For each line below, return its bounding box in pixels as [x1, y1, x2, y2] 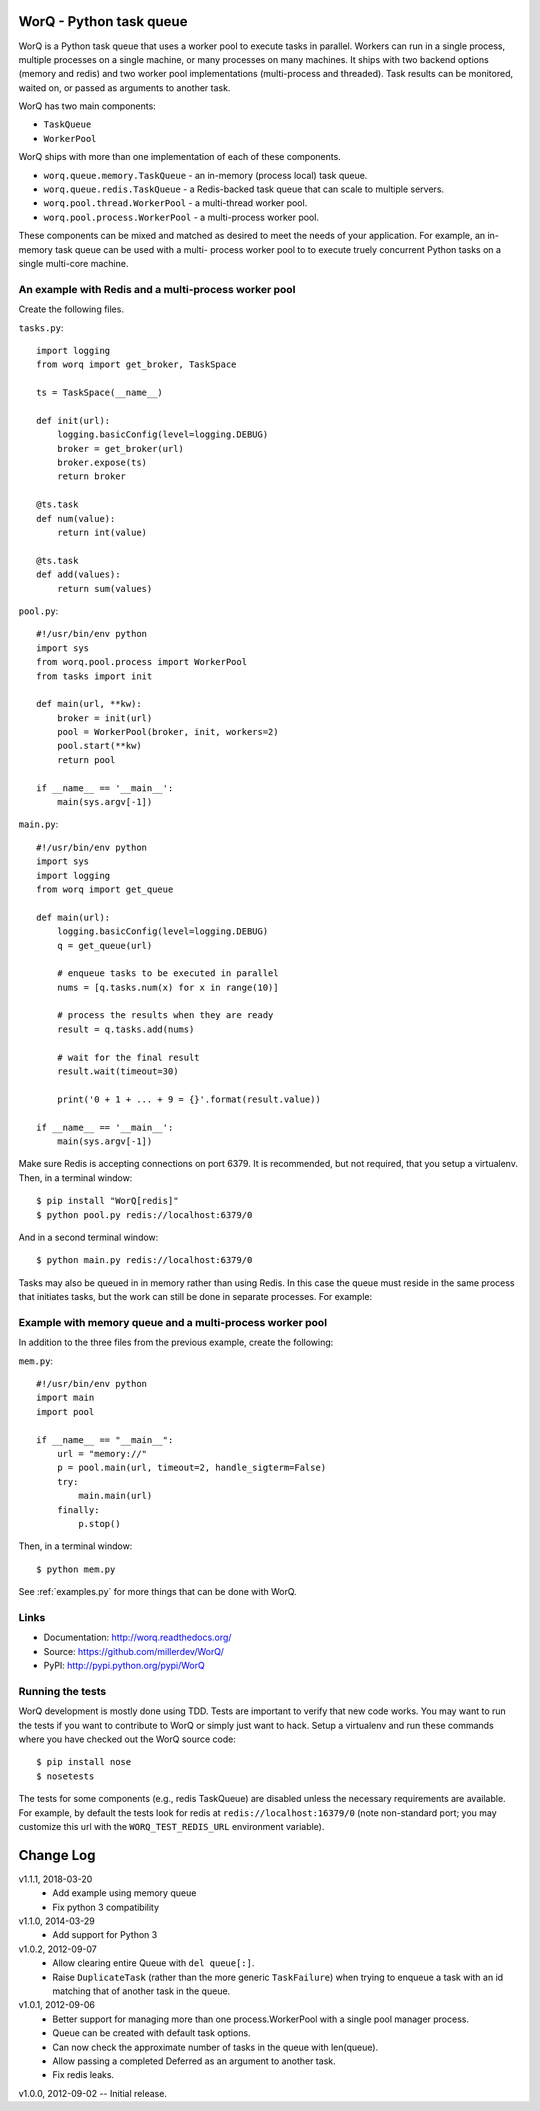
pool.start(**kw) [56, 740, 142, 752]
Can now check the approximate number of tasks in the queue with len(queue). [52, 2041, 379, 2053]
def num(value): [36, 513, 116, 524]
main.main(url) [78, 1490, 153, 1502]
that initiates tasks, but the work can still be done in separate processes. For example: [18, 1291, 373, 1303]
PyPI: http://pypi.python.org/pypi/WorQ [43, 1660, 205, 1672]
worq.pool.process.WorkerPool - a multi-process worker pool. [43, 211, 320, 223]
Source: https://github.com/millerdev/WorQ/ [43, 1645, 224, 1657]
